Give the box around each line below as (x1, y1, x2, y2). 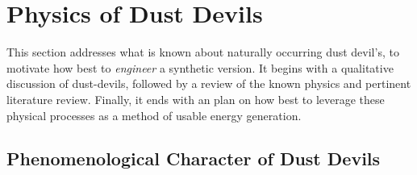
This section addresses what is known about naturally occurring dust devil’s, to (6, 44, 399, 60)
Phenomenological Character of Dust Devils (6, 146, 381, 171)
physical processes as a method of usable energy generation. (6, 106, 302, 123)
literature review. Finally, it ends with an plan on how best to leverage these (6, 90, 385, 107)
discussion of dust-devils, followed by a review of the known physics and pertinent (6, 75, 411, 92)
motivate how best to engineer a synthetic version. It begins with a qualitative (6, 59, 394, 76)
